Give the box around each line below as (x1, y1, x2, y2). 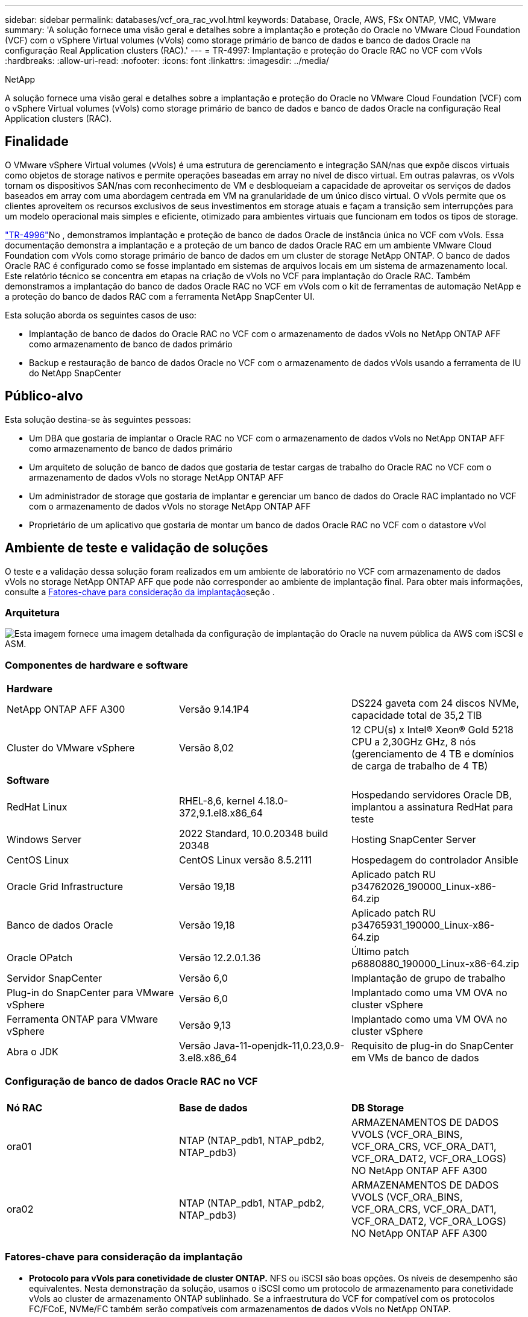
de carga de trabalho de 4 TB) (351, 760, 488, 772)
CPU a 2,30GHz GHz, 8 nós (351, 736, 476, 748)
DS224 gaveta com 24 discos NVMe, (351, 697, 520, 710)
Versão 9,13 (178, 1019, 231, 1032)
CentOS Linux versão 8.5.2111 (178, 854, 312, 867)
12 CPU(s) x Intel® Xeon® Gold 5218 (351, 724, 514, 736)
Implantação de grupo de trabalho (351, 972, 506, 985)
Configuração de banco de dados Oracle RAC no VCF (5, 1075, 258, 1088)
